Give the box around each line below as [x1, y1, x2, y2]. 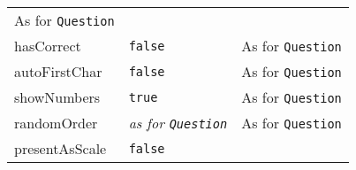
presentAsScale [14, 138, 107, 158]
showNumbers [14, 87, 101, 107]
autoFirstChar [14, 61, 102, 81]
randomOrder [14, 112, 98, 133]
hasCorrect [14, 35, 81, 56]
